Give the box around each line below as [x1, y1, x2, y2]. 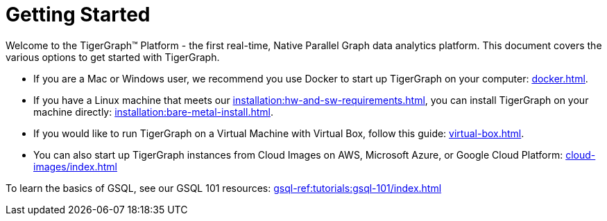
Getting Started [6, 3, 151, 26]
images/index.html [33, 160, 117, 173]
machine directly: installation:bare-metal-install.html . [33, 105, 273, 118]
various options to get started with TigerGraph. [6, 51, 220, 63]
